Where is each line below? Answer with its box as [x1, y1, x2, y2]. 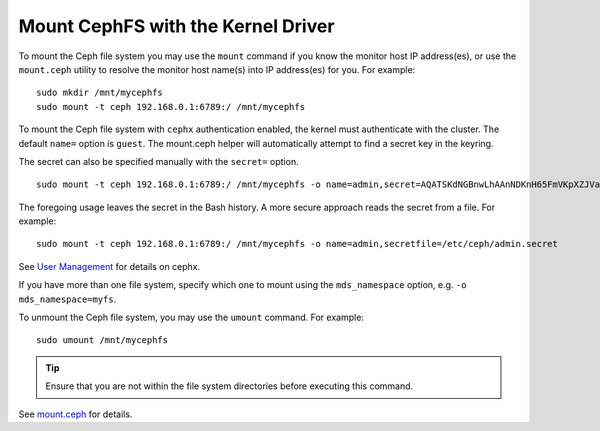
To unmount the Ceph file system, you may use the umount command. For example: [18, 311, 365, 324]
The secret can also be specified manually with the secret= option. [18, 155, 299, 167]
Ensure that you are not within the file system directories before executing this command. [45, 380, 414, 392]
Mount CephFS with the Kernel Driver [18, 15, 335, 37]
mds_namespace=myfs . [18, 293, 117, 305]
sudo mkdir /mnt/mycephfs [36, 87, 164, 99]
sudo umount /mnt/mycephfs [36, 335, 169, 346]
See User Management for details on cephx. [18, 260, 201, 272]
